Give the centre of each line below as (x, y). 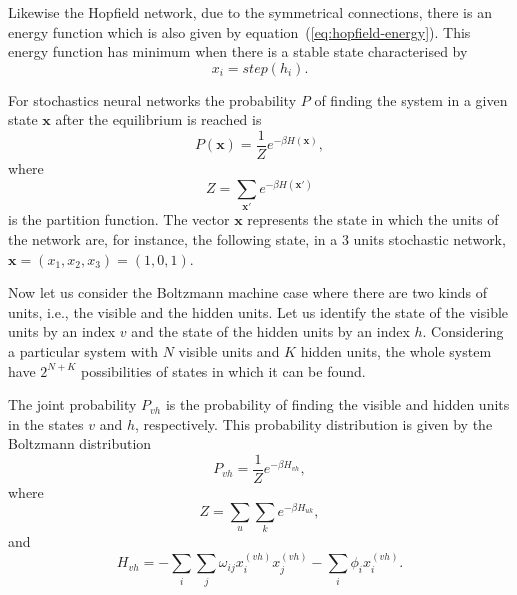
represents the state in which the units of (373, 219)
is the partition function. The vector (119, 219)
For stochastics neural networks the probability (152, 99)
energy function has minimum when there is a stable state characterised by (238, 51)
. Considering (463, 331)
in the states (46, 423)
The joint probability (72, 404)
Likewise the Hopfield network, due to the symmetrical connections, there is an (250, 12)
